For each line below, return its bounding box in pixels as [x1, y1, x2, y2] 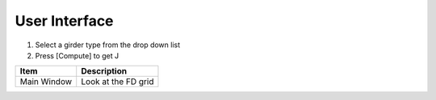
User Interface [15, 12, 114, 30]
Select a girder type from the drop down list [35, 40, 181, 50]
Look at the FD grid [81, 76, 154, 87]
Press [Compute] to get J [35, 50, 119, 60]
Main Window [19, 76, 73, 87]
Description [81, 66, 128, 77]
